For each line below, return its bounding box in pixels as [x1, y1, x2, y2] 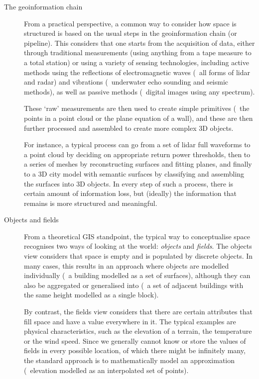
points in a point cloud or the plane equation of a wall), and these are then [24, 112, 253, 123]
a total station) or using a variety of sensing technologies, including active [24, 57, 249, 67]
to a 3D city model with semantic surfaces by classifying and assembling [24, 168, 245, 179]
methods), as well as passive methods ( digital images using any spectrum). [24, 86, 255, 96]
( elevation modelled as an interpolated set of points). [24, 365, 189, 375]
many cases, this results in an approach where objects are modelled [24, 260, 229, 271]
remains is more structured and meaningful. [24, 197, 157, 208]
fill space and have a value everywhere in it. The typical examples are [24, 316, 236, 326]
